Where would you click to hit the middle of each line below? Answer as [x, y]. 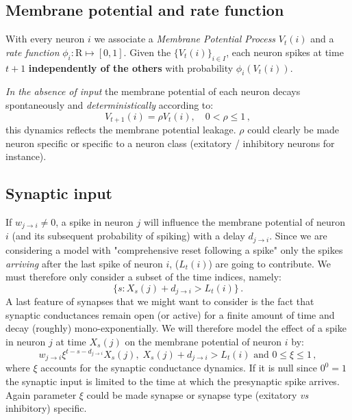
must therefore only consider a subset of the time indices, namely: [143, 277]
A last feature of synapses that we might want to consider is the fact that [160, 301]
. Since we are [298, 236]
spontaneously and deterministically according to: [110, 104]
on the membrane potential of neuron [203, 341]
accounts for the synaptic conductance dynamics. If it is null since [179, 368]
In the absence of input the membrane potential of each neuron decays [153, 91]
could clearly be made [293, 130]
